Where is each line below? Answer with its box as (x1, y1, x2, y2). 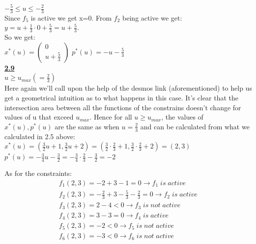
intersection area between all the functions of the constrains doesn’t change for (4, 102, 241, 112)
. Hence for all (89, 112, 132, 122)
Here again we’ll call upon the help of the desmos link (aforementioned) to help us (4, 83, 252, 93)
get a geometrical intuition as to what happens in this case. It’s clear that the (4, 93, 239, 103)
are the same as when (55, 121, 119, 131)
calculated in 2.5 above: (4, 131, 75, 141)
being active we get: (122, 12, 182, 23)
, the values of (161, 112, 203, 122)
